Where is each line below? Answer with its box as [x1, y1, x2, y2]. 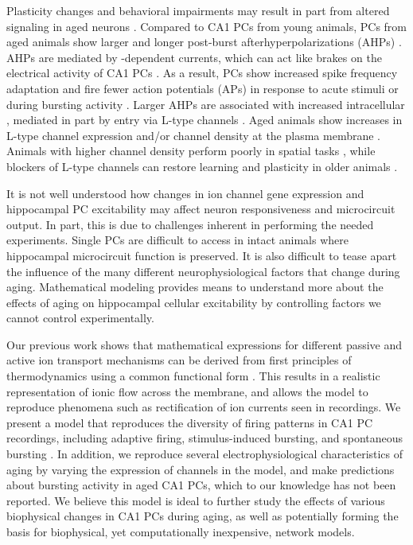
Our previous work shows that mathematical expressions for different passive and [6, 336, 403, 352]
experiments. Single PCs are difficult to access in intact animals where [6, 232, 349, 248]
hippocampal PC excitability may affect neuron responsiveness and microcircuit [6, 200, 395, 217]
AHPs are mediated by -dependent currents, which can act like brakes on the [6, 49, 382, 65]
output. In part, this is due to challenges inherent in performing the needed [6, 216, 374, 232]
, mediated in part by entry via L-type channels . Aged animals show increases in [6, 111, 403, 128]
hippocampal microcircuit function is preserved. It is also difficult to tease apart [6, 247, 397, 263]
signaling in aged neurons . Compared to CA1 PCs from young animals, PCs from [6, 18, 407, 34]
